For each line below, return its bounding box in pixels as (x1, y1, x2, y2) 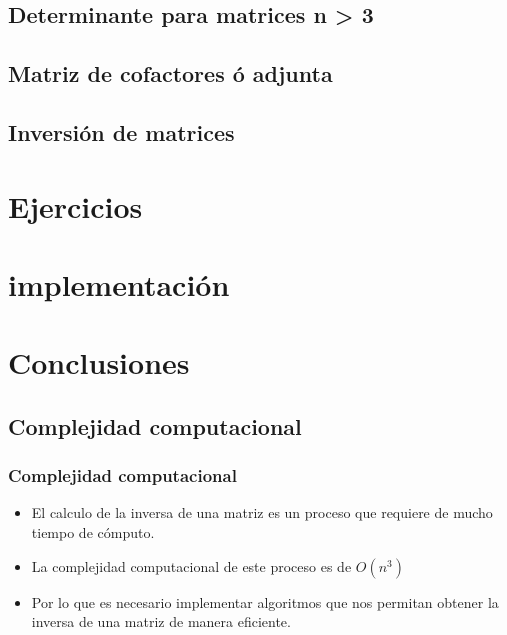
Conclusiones (8, 342, 190, 383)
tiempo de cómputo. (31, 522, 155, 543)
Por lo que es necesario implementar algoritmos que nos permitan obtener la (31, 591, 499, 612)
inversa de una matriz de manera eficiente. (31, 611, 291, 632)
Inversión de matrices (8, 116, 235, 147)
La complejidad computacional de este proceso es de (31, 555, 352, 576)
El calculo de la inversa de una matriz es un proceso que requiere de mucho (31, 502, 493, 523)
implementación (8, 263, 230, 304)
